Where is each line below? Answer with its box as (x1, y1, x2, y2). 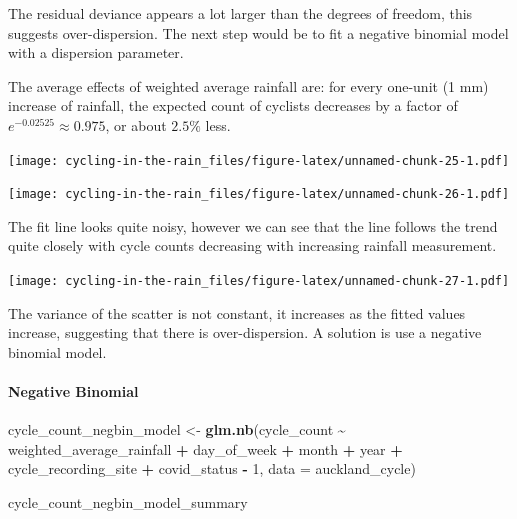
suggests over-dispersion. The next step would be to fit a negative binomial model (8, 22, 509, 43)
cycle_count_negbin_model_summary (8, 492, 248, 513)
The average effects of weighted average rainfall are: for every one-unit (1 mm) (8, 75, 489, 96)
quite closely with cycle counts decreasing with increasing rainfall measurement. (8, 235, 497, 256)
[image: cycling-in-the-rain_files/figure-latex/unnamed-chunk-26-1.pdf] (8, 187, 510, 202)
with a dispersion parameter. (8, 42, 184, 63)
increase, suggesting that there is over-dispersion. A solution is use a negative (8, 322, 482, 343)
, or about (105, 114, 167, 135)
